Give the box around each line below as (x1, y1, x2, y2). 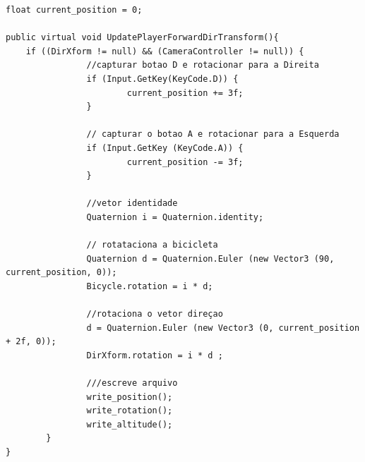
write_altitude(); (86, 419, 173, 430)
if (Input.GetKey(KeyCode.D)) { (86, 73, 239, 84)
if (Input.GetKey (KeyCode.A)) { (86, 142, 244, 153)
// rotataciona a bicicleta (86, 240, 218, 250)
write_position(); (86, 391, 173, 402)
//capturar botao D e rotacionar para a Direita (86, 60, 319, 71)
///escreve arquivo (86, 378, 178, 389)
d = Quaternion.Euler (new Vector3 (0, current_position (86, 322, 360, 333)
